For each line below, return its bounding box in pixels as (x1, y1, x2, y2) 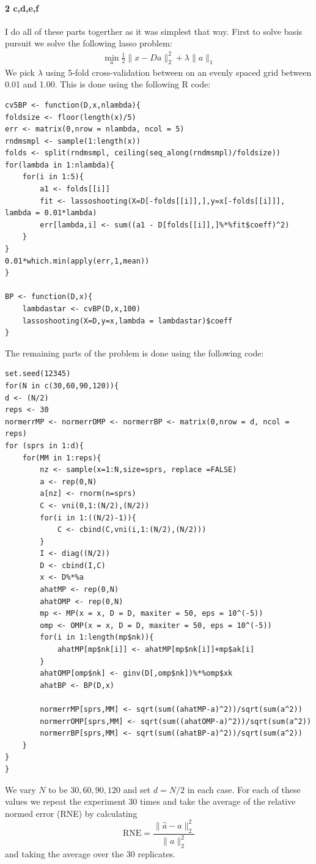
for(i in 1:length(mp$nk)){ (40, 633, 154, 642)
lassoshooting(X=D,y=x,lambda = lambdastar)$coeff (22, 316, 233, 325)
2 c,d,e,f (5, 1, 39, 14)
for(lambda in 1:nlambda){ (5, 160, 114, 169)
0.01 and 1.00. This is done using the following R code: (5, 78, 211, 90)
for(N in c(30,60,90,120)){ (5, 381, 119, 390)
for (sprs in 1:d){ (5, 441, 84, 450)
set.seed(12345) (5, 369, 71, 378)
